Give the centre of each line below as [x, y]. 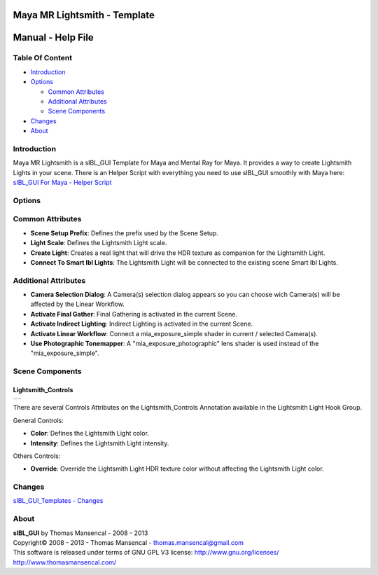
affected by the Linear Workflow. [78, 304]
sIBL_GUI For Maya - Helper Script [62, 183]
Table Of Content [43, 58]
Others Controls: [37, 456]
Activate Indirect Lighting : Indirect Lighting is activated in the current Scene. [142, 324]
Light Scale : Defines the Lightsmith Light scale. [99, 243]
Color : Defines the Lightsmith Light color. [90, 434]
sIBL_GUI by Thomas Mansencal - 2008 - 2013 [80, 533]
